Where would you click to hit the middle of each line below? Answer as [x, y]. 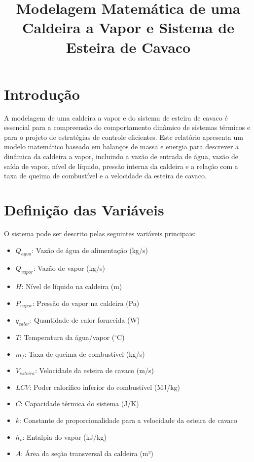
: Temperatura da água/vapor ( [67, 337]
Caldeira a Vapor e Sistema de [128, 27]
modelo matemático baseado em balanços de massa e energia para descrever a [122, 147]
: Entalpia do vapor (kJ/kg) [64, 437]
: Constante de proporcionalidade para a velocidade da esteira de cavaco [128, 420]
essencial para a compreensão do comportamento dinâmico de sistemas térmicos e [127, 127]
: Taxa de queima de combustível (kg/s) [85, 354]
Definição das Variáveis [84, 210]
